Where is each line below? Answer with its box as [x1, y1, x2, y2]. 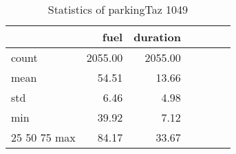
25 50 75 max [11, 129, 76, 145]
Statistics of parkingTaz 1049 [47, 1, 189, 17]
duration [133, 29, 181, 45]
